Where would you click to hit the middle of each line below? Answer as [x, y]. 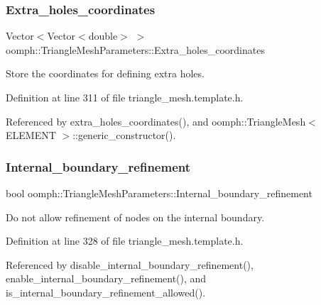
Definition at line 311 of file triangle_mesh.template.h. [125, 97]
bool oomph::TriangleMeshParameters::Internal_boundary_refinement [159, 193]
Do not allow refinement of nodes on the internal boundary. [135, 217]
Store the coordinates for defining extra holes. [105, 73]
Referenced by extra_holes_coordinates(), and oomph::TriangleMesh [156, 121]
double [103, 36]
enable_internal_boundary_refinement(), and [106, 278]
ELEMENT [31, 135]
